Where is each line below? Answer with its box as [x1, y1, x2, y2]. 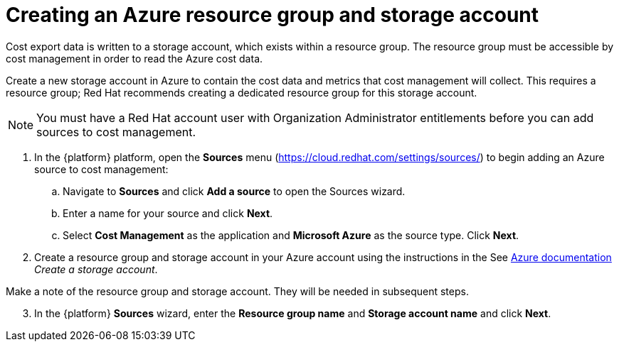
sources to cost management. [36, 124, 196, 139]
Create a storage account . [34, 263, 158, 275]
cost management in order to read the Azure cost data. [6, 52, 263, 65]
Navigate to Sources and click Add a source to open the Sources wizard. [63, 184, 406, 197]
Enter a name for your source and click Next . [63, 206, 273, 219]
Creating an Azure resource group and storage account [6, 3, 539, 27]
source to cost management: [34, 163, 169, 175]
